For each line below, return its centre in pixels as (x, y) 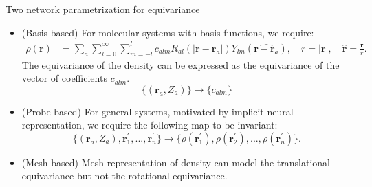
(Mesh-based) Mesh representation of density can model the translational (176, 162)
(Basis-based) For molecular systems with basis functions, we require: (168, 32)
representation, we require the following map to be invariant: (150, 125)
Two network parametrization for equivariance (103, 9)
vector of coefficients (64, 78)
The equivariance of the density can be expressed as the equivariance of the (180, 64)
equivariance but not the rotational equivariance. (124, 176)
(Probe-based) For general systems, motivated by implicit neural (157, 111)
